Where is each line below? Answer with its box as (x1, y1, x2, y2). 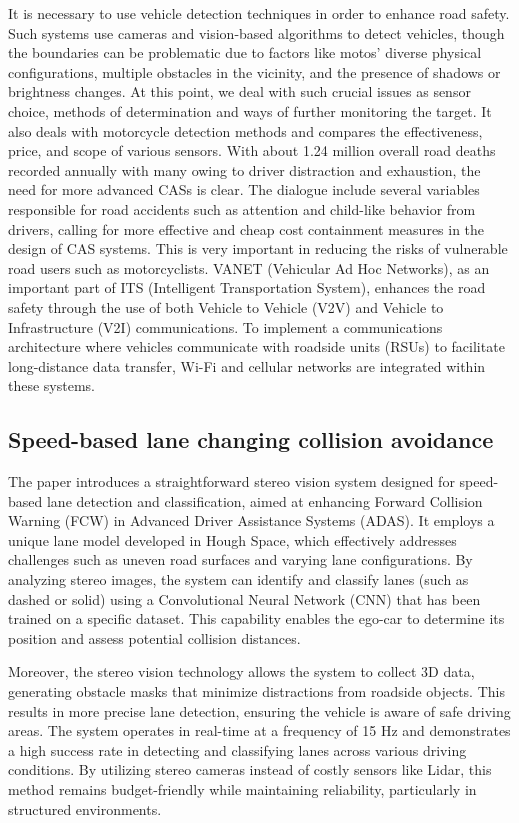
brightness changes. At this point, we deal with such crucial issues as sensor (8, 81, 471, 102)
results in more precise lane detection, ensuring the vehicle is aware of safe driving (8, 700, 511, 721)
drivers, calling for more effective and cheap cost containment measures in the (8, 218, 485, 239)
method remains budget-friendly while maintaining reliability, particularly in (8, 778, 477, 799)
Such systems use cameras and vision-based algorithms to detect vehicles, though (8, 22, 505, 43)
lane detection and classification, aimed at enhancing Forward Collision (46, 490, 483, 511)
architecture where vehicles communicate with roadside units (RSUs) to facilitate (8, 336, 505, 357)
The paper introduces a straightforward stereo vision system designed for (8, 471, 455, 492)
